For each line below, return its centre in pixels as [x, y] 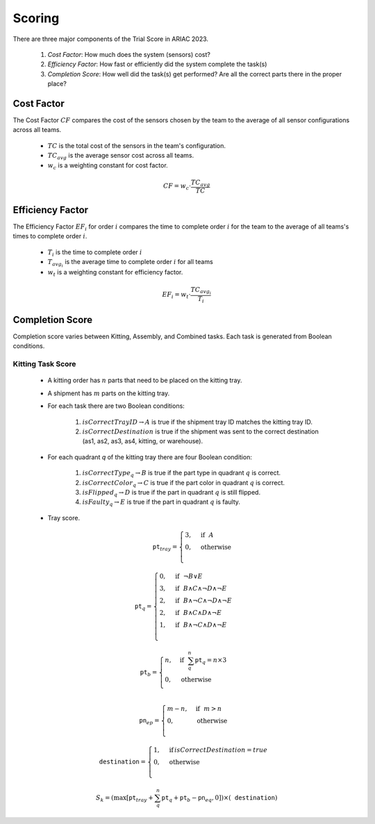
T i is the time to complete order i [95, 253]
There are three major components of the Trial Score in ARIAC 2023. [110, 39]
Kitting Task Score [44, 364]
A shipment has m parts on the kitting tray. [109, 393]
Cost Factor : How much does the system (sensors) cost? [129, 54]
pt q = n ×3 [211, 661]
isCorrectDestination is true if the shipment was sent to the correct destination [201, 431]
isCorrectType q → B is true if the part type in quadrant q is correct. [182, 474]
